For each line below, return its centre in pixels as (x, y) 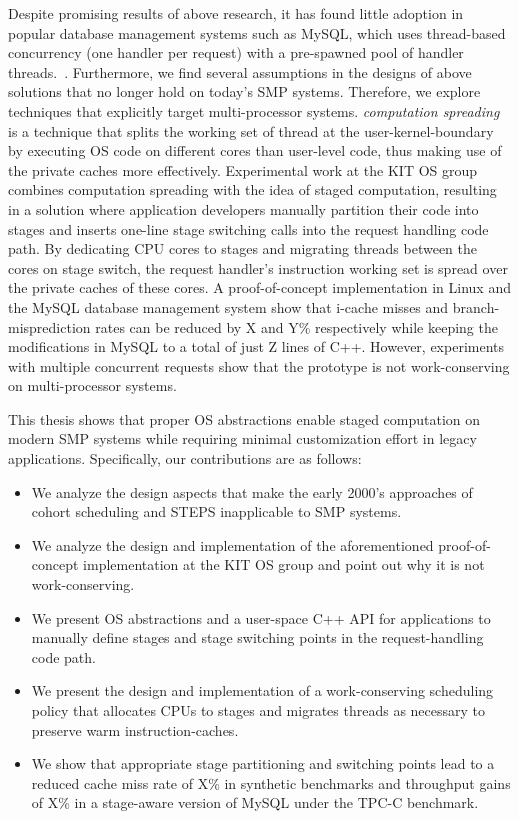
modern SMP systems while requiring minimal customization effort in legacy (242, 438)
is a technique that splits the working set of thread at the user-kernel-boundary (251, 130)
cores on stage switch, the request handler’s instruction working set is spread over (258, 267)
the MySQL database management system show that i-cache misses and (228, 306)
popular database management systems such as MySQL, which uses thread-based (257, 32)
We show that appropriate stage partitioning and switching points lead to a (263, 763)
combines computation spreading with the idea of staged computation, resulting (252, 189)
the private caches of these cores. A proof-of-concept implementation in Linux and (259, 287)
